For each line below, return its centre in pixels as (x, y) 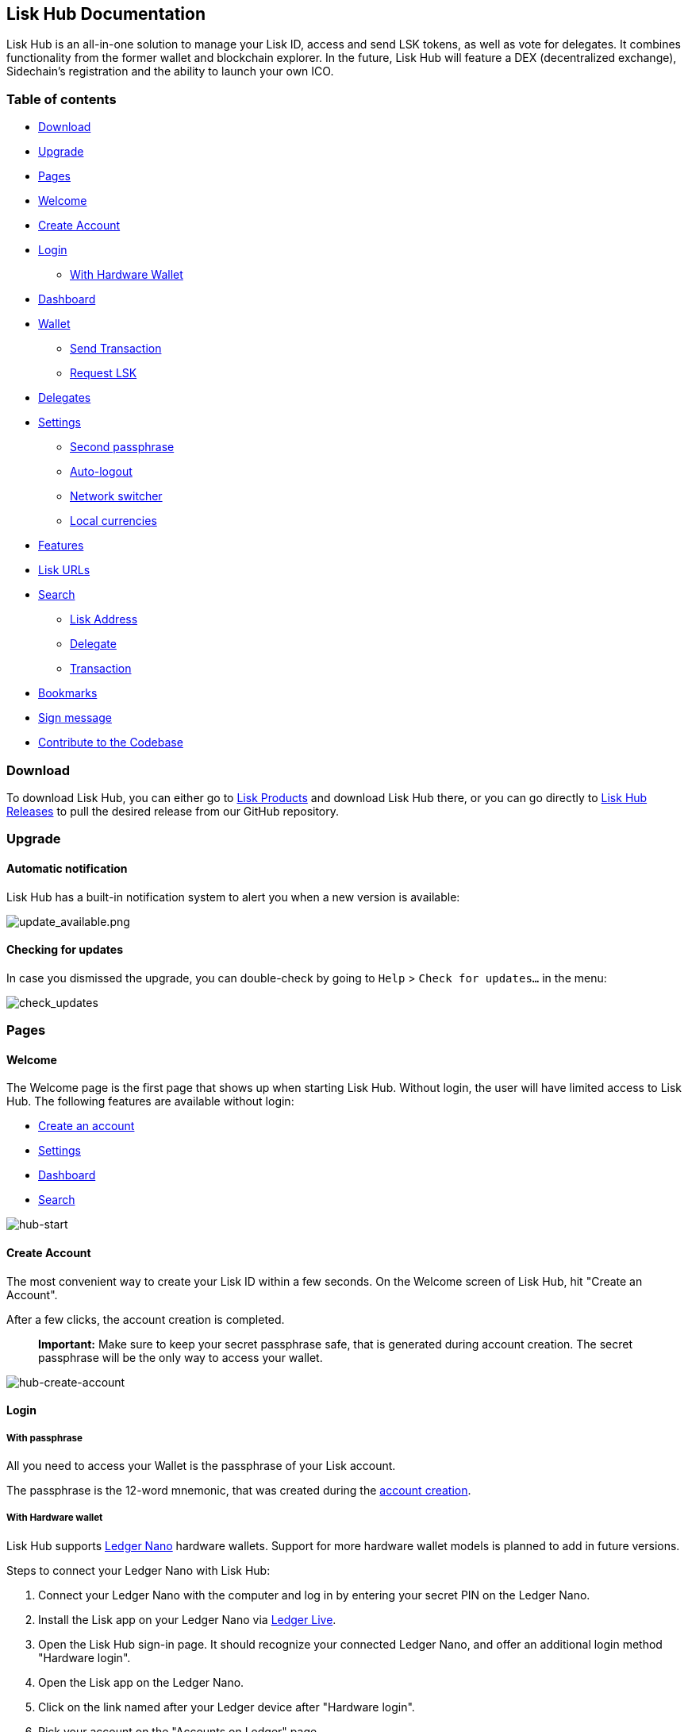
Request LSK (104, 373)
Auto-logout (101, 472)
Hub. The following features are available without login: (150, 1101)
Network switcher (116, 496)
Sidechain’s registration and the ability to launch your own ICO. (170, 71)
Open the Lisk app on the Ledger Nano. (141, 1682)
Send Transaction (116, 349)
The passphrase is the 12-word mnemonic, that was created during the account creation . (239, 1490)
